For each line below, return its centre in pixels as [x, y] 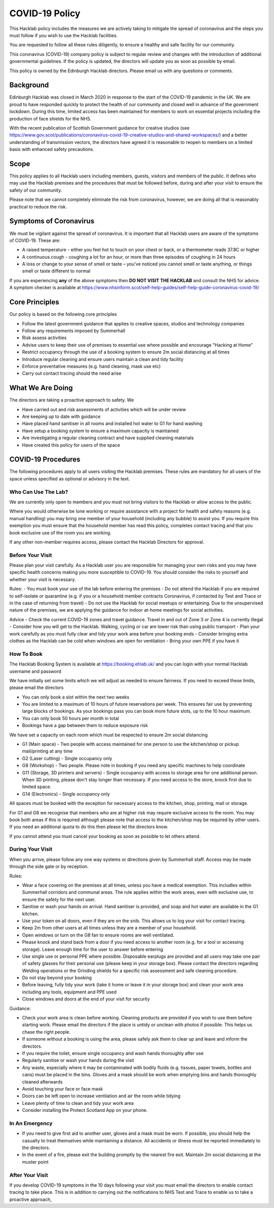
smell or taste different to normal [56, 271]
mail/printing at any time [47, 751]
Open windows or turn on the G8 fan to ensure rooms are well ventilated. [98, 935]
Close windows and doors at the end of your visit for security [86, 999]
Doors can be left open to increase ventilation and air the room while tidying [101, 1096]
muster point [35, 1162]
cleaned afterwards [42, 1082]
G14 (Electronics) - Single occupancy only [66, 794]
